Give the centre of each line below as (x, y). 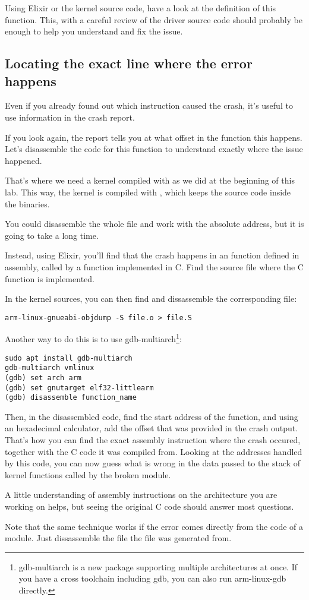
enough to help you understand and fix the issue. (94, 31)
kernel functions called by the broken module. (88, 474)
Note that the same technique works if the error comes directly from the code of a (154, 526)
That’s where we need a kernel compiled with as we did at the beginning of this (150, 180)
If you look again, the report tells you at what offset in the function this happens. (154, 137)
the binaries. (27, 203)
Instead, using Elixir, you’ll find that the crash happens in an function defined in (152, 255)
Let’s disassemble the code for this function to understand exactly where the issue (154, 149)
